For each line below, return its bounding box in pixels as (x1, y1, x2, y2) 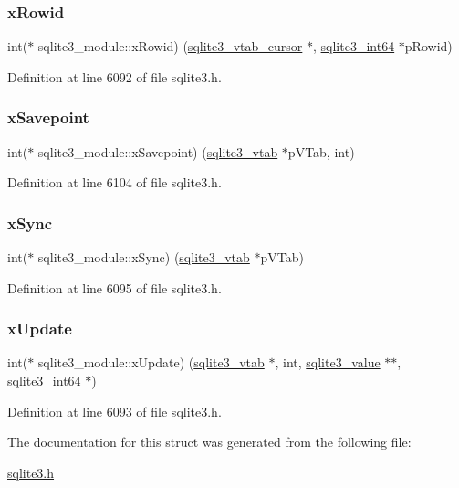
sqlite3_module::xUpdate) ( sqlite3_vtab (37, 353, 265, 372)
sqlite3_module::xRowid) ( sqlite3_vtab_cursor (37, 37, 303, 56)
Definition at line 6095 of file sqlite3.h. (7, 278, 222, 297)
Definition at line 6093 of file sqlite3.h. (7, 401, 222, 420)
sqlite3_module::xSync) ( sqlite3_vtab (37, 248, 250, 267)
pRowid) (404, 37, 453, 56)
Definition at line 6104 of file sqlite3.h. (7, 173, 222, 192)
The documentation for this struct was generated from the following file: (7, 432, 412, 451)
